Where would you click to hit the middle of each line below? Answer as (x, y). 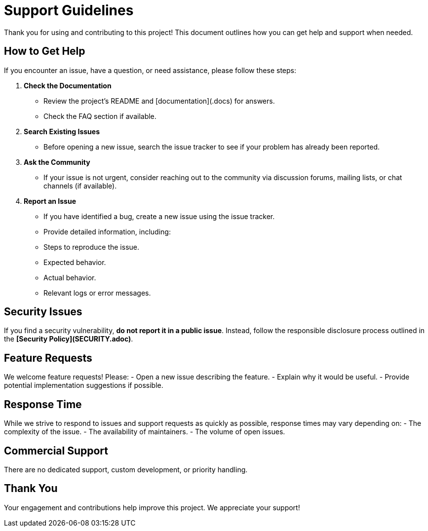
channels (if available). (80, 186)
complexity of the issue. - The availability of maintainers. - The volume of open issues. (145, 432)
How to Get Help (45, 51)
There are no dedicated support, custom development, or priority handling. (126, 469)
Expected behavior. (75, 262)
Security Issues (43, 312)
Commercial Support (56, 451)
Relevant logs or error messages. (97, 293)
